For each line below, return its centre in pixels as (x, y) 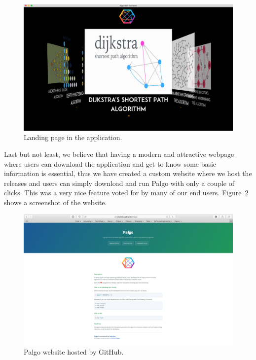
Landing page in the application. (73, 137)
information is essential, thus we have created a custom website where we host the (128, 173)
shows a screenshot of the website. (55, 202)
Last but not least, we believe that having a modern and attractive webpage (119, 154)
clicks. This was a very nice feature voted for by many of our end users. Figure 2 (126, 193)
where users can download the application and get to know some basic (110, 163)
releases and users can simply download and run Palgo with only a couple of (119, 183)
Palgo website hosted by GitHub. (74, 352)
